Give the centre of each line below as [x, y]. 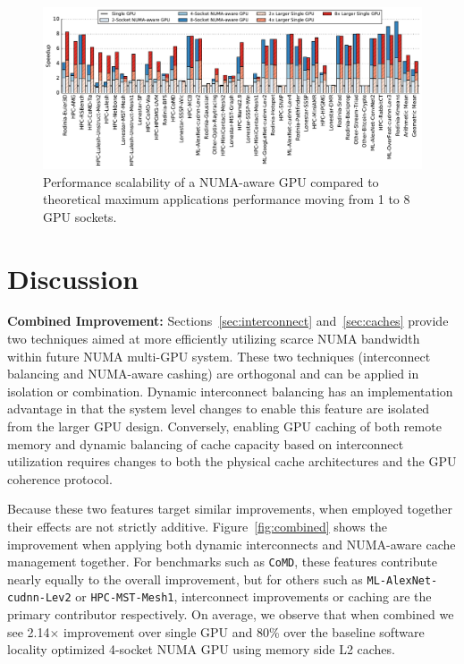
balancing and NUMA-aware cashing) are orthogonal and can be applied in [213, 374]
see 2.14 [29, 631]
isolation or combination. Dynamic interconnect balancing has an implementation [230, 391]
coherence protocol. [60, 478]
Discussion [73, 278]
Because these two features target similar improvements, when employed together [230, 509]
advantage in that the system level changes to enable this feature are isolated [219, 409]
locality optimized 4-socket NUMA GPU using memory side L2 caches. [201, 649]
